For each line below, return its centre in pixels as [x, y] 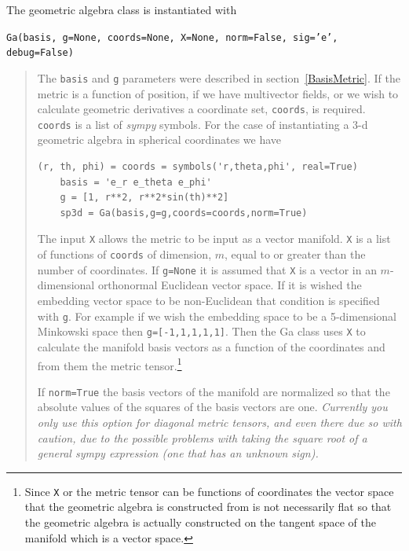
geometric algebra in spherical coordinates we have [159, 140]
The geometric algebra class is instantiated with [122, 9]
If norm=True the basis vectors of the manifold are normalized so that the [214, 391]
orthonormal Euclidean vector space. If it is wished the [230, 285]
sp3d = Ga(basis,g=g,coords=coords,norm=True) [184, 213]
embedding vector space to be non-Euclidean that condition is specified [208, 300]
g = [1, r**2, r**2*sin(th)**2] [144, 198]
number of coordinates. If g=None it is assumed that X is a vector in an [207, 269]
